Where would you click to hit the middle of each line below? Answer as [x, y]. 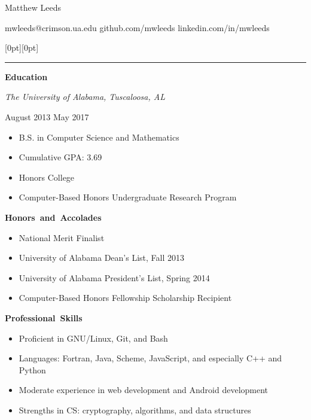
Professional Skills [44, 317]
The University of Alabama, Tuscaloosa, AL [85, 97]
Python [32, 369]
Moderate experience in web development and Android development [144, 390]
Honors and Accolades [53, 217]
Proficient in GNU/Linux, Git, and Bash [93, 338]
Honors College [47, 177]
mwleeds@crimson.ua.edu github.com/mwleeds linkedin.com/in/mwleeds [137, 27]
